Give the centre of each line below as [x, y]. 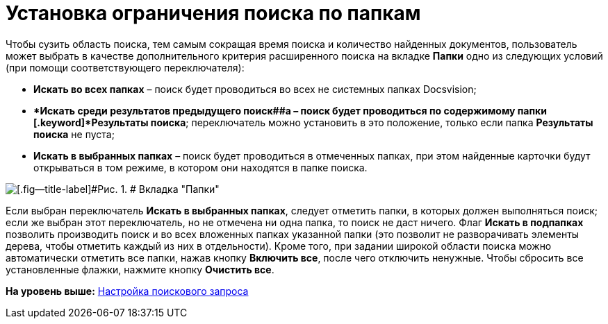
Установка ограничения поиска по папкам [213, 13]
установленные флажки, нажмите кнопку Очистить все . [140, 269]
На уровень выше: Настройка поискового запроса [127, 291]
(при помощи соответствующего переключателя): [125, 67]
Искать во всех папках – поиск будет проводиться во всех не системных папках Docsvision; [255, 89]
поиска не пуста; [74, 134]
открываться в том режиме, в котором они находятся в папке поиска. [200, 167]
